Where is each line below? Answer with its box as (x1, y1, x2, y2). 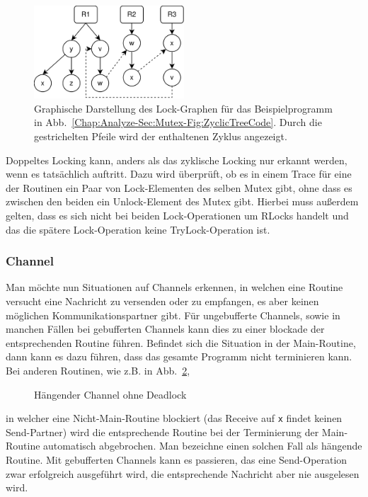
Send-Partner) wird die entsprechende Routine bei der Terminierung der (6, 424, 319, 439)
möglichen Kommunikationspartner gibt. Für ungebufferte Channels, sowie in (6, 307, 340, 322)
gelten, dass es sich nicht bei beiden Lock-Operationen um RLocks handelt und (6, 208, 349, 222)
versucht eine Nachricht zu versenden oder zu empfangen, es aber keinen (6, 294, 319, 308)
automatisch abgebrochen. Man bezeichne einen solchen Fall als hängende (43, 438, 362, 453)
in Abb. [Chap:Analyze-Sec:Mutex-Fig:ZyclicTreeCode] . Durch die (34, 115, 322, 130)
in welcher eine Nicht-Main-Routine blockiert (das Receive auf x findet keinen (6, 411, 343, 425)
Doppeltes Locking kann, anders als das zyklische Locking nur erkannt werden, (6, 152, 347, 167)
